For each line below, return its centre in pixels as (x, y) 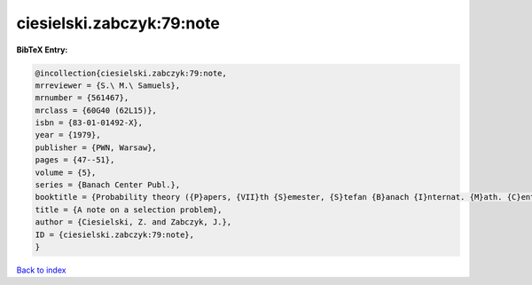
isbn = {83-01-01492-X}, (89, 123)
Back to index (41, 270)
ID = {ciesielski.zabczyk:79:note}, (115, 234)
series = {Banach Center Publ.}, (108, 185)
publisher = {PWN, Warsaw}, (96, 147)
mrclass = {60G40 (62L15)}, (96, 110)
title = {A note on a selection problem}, (129, 210)
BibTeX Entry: (42, 50)
